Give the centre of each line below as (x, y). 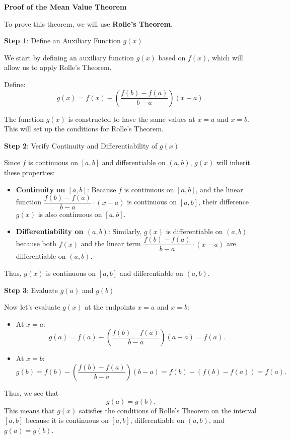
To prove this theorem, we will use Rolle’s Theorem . (88, 23)
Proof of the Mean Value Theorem (65, 7)
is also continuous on (70, 214)
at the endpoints (110, 307)
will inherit (233, 162)
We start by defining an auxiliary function (69, 57)
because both (36, 243)
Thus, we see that (31, 393)
